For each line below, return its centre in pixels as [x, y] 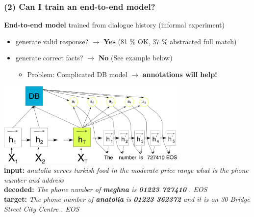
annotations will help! [180, 74]
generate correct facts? [49, 58]
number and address [34, 179]
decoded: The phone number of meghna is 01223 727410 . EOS [106, 189]
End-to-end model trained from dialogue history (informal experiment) [114, 25]
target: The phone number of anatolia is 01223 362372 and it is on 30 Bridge [127, 199]
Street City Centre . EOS [42, 208]
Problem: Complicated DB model [77, 74]
